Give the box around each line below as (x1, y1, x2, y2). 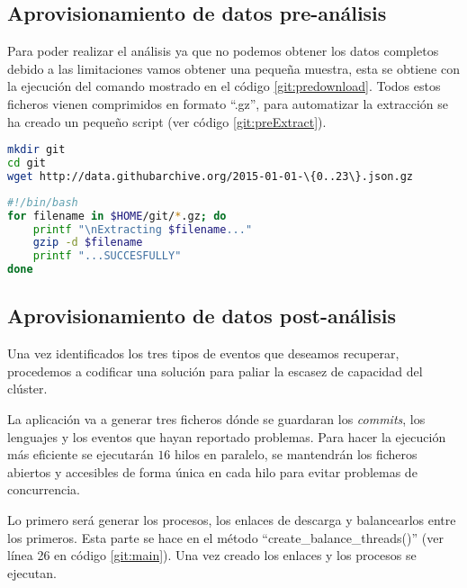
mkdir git (7, 143, 66, 157)
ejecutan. (7, 563, 57, 582)
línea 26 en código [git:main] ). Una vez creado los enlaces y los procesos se (7, 546, 417, 565)
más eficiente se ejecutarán (7, 445, 154, 464)
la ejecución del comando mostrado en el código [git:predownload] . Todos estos (7, 77, 441, 95)
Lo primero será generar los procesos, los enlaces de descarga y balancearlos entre (7, 511, 456, 529)
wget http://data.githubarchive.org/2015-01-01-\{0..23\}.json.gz (7, 169, 414, 183)
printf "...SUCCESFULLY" (32, 249, 182, 263)
